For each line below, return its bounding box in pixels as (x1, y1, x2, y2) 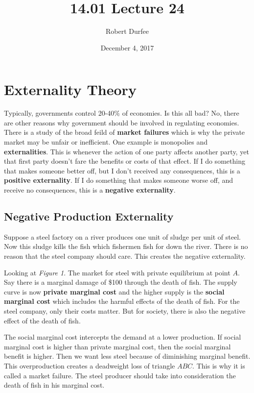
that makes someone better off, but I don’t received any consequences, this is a (4, 165, 240, 175)
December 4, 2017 (100, 42, 154, 52)
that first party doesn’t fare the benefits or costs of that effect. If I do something (4, 156, 245, 166)
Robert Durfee (106, 26, 149, 36)
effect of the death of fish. (4, 315, 81, 325)
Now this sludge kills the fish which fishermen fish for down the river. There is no (4, 241, 248, 251)
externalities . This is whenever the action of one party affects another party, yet (4, 146, 249, 156)
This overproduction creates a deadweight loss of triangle (4, 360, 175, 370)
